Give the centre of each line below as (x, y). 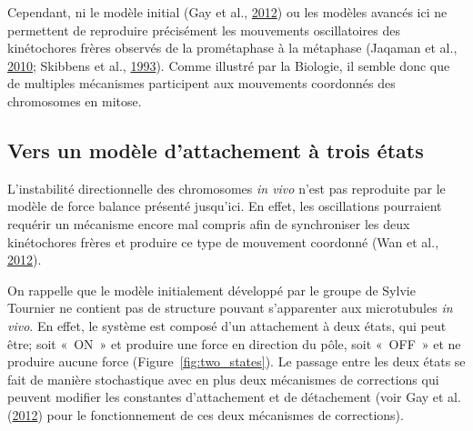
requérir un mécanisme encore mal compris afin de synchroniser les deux (209, 223)
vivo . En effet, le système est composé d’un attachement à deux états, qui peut (227, 325)
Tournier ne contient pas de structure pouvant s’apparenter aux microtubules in (230, 308)
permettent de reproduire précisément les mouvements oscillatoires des (204, 30)
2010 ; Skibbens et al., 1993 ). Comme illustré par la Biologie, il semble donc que (229, 65)
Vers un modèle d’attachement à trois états (216, 150)
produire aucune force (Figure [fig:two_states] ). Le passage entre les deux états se (236, 361)
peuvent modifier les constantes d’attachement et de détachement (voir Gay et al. (234, 397)
